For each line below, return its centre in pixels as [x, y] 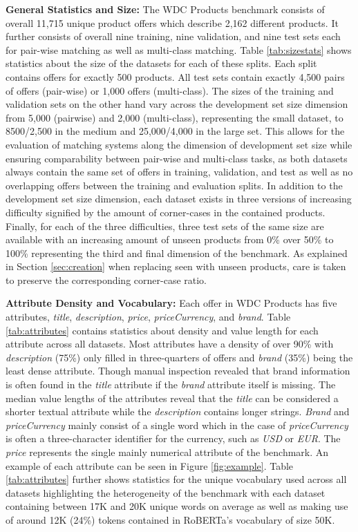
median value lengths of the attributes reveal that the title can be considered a [172, 398]
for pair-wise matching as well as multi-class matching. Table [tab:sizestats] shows [179, 49]
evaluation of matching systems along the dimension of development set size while [179, 144]
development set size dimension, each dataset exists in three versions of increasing [179, 199]
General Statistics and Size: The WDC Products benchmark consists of [165, 9]
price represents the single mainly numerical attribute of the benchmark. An [167, 452]
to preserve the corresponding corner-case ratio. [106, 279]
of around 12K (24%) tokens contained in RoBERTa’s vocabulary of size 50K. [170, 519]
